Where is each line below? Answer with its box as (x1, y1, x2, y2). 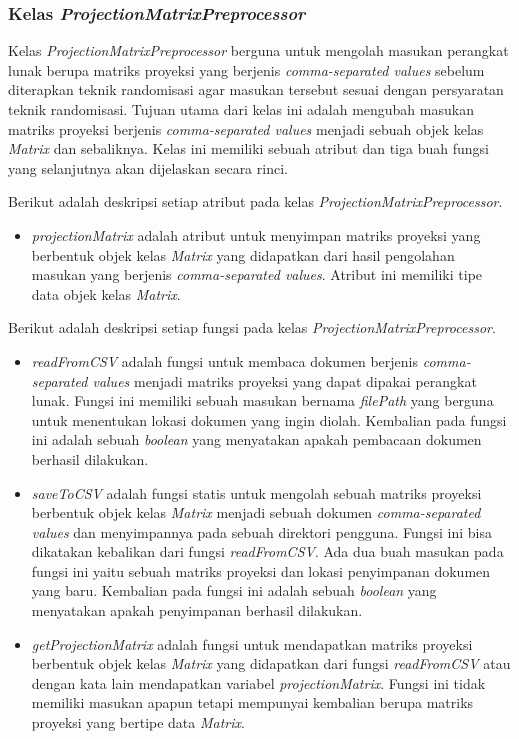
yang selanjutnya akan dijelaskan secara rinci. (8, 157, 288, 178)
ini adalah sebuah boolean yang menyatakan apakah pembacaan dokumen (31, 429, 482, 450)
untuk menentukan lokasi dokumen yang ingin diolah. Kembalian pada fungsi (31, 409, 507, 430)
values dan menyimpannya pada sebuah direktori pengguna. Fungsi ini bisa (31, 521, 492, 542)
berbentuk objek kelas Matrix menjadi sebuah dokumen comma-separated (31, 502, 481, 523)
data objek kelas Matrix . (31, 283, 181, 304)
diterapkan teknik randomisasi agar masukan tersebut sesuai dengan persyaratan (8, 79, 504, 100)
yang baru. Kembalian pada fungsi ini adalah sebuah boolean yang (31, 580, 437, 601)
